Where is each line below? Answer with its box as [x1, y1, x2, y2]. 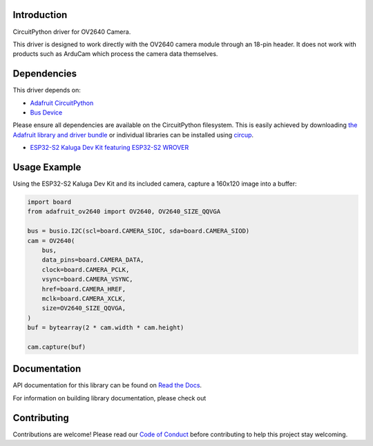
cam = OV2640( [27, 237, 75, 244]
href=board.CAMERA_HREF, [41, 285, 126, 293]
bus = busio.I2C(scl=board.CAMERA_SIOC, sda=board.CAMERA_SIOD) [27, 227, 250, 235]
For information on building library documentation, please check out [12, 394, 207, 402]
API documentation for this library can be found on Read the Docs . [12, 381, 202, 389]
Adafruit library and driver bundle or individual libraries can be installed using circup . [12, 130, 254, 139]
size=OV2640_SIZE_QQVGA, [41, 304, 126, 312]
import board [27, 198, 72, 206]
